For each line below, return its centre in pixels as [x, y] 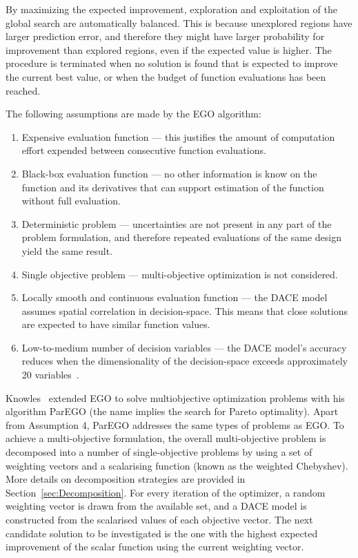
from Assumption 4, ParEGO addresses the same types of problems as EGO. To [175, 424]
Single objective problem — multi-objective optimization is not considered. [180, 274]
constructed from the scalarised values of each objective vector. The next [159, 519]
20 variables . [50, 375]
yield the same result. [67, 250]
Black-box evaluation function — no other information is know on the [169, 173]
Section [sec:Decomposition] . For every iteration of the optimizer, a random [166, 492]
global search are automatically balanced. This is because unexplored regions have [179, 22]
